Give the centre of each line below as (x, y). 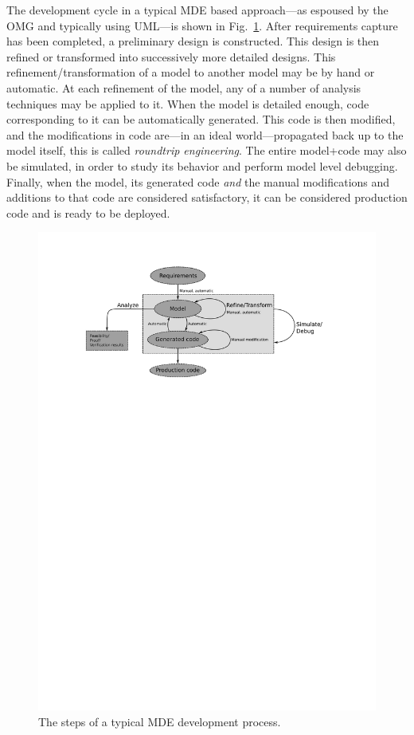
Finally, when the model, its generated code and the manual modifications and (198, 181)
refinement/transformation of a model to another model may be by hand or (191, 72)
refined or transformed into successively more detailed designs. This (171, 56)
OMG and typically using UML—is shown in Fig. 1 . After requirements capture (202, 25)
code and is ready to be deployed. (88, 212)
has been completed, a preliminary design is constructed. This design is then (193, 41)
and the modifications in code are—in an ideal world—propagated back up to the (205, 134)
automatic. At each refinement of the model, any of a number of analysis (184, 87)
